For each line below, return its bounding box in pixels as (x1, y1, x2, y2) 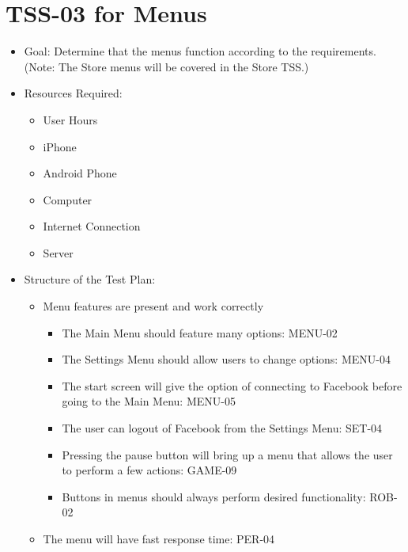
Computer (43, 191, 93, 207)
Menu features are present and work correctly (43, 298, 264, 314)
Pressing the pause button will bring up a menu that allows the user (62, 446, 393, 463)
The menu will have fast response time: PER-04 (43, 531, 275, 546)
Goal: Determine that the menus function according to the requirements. (24, 43, 376, 59)
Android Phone (43, 165, 117, 181)
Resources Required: (24, 85, 123, 101)
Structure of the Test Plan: (24, 271, 156, 287)
